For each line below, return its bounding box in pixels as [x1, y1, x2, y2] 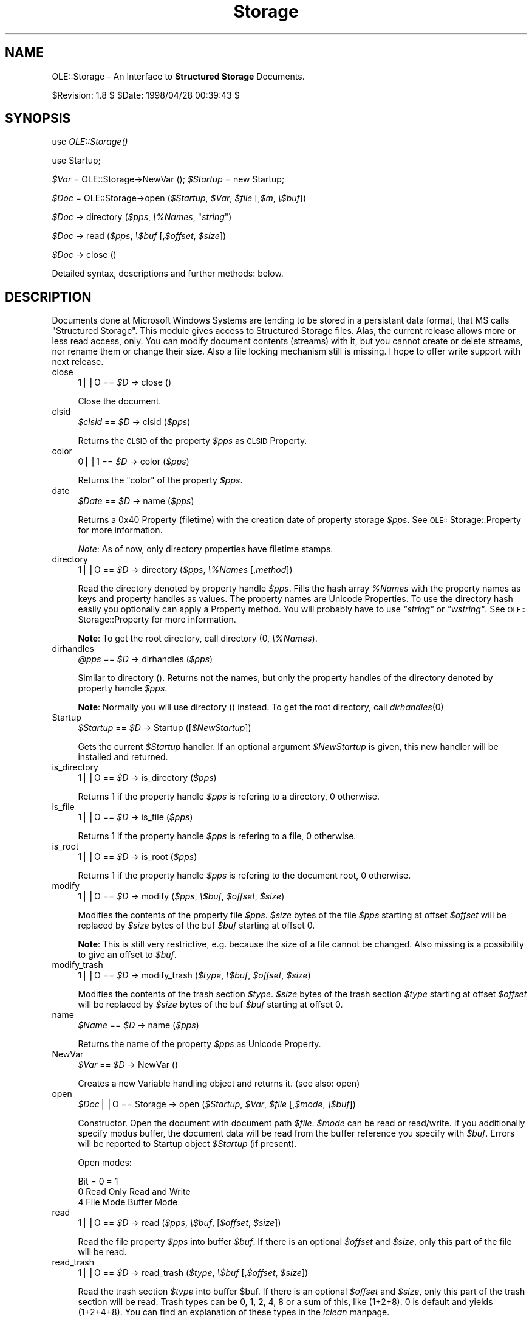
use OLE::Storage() [52, 136, 128, 147]
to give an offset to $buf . [78, 949, 177, 960]
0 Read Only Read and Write [78, 1186, 191, 1197]
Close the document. [78, 396, 162, 407]
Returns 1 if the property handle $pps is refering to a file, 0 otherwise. [78, 831, 356, 842]
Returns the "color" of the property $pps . [78, 475, 243, 486]
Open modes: [78, 1157, 132, 1168]
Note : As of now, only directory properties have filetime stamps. [78, 544, 333, 555]
